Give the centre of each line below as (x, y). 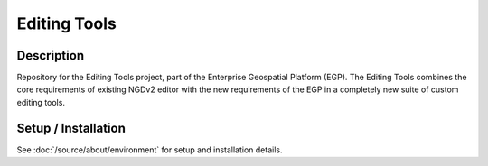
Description (51, 55)
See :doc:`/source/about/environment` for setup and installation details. (150, 150)
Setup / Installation (71, 128)
